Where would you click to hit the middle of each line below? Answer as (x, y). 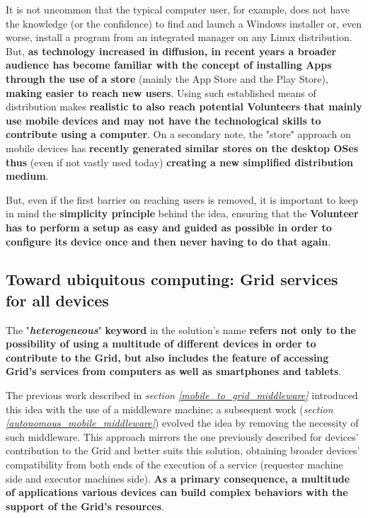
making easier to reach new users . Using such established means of (161, 92)
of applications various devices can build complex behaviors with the (177, 492)
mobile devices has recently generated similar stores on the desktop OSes (182, 148)
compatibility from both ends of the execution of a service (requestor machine (174, 465)
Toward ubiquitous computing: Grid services (172, 279)
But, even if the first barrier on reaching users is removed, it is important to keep (182, 199)
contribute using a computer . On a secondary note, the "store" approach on (178, 134)
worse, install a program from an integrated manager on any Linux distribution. (179, 37)
